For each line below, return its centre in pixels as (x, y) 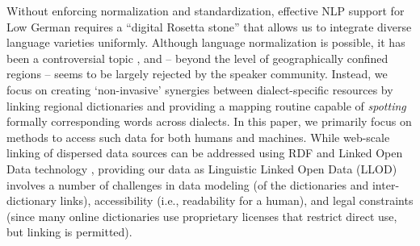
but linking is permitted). (69, 232)
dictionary (31, 200)
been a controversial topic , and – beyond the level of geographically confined (197, 58)
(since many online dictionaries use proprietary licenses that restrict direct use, (202, 216)
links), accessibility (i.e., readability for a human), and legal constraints (237, 200)
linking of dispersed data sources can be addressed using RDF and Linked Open (205, 153)
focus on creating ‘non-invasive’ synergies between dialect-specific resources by (200, 89)
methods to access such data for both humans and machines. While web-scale (198, 137)
